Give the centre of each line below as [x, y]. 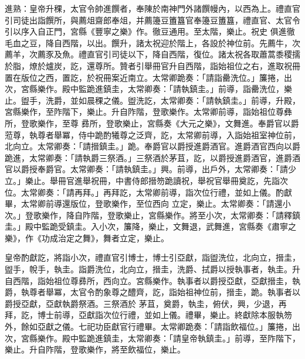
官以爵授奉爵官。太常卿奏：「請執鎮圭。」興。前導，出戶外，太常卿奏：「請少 [150, 169]
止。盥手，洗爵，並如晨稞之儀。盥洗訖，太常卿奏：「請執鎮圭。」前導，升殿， [152, 100]
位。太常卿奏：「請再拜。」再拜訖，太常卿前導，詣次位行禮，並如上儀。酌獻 [148, 192]
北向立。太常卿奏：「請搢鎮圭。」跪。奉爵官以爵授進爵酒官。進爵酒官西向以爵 [152, 146]
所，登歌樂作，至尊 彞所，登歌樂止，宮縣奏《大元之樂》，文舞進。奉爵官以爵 [152, 123]
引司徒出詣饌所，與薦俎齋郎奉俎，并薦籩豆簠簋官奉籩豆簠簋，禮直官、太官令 [152, 20]
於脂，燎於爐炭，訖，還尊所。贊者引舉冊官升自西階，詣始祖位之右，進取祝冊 [152, 65]
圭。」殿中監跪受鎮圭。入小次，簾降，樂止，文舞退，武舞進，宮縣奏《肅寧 [146, 226]
